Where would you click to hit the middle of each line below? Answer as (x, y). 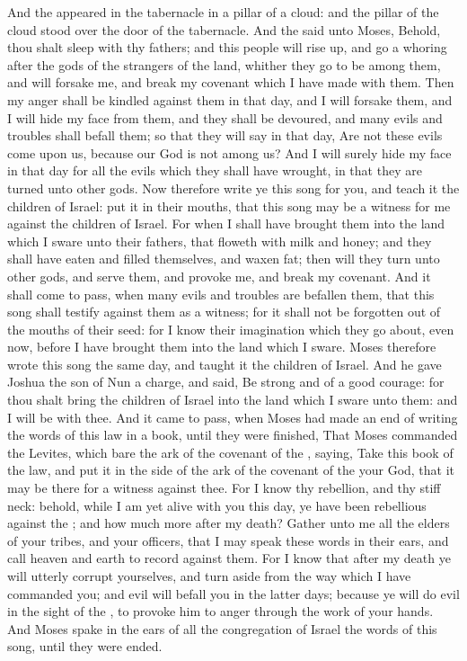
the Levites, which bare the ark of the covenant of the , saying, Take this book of (230, 452)
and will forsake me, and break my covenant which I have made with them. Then (231, 82)
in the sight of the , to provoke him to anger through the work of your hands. (220, 611)
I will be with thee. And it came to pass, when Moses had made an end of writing (233, 417)
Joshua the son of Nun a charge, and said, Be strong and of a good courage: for (226, 382)
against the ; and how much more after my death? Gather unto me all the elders (229, 523)
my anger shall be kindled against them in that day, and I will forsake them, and (230, 99)
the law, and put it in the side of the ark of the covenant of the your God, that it (231, 470)
